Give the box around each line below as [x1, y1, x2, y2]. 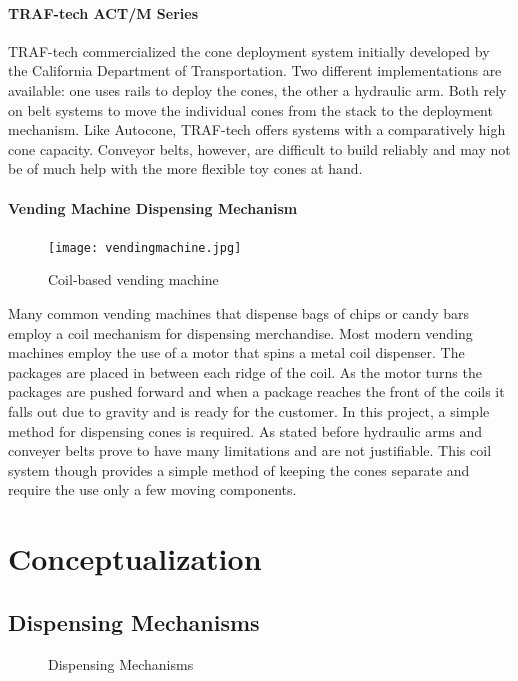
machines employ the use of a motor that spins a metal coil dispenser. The [8, 342, 465, 363]
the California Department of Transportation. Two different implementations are [8, 60, 502, 81]
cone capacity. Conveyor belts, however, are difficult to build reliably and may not [8, 138, 511, 159]
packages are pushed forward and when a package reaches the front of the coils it [8, 381, 505, 402]
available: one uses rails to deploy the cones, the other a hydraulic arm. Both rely [8, 79, 507, 100]
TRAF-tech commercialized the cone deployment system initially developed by [8, 40, 490, 61]
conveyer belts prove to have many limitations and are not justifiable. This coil [8, 440, 492, 461]
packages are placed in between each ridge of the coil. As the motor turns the [8, 361, 482, 382]
